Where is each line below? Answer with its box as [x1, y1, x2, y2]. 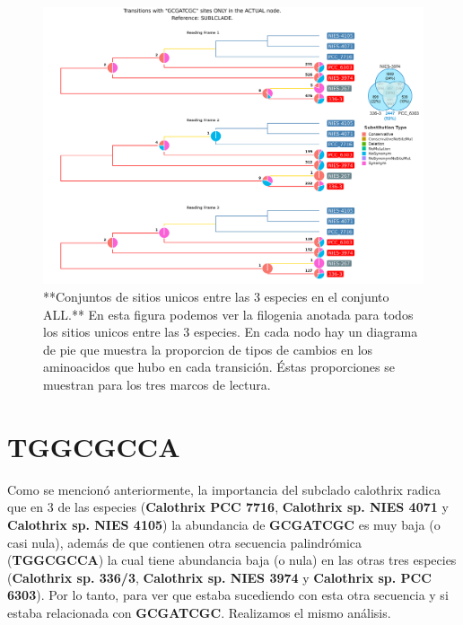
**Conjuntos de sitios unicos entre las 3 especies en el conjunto [43, 287, 389, 306]
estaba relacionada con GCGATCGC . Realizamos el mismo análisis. [7, 603, 391, 621]
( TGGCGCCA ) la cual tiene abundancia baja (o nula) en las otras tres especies [7, 550, 457, 569]
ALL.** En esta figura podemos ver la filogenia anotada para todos [43, 304, 414, 323]
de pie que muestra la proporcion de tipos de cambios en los [43, 339, 373, 358]
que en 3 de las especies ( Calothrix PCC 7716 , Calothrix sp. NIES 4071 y [7, 497, 449, 516]
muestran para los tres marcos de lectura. [43, 375, 271, 394]
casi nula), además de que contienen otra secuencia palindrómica [7, 533, 363, 551]
